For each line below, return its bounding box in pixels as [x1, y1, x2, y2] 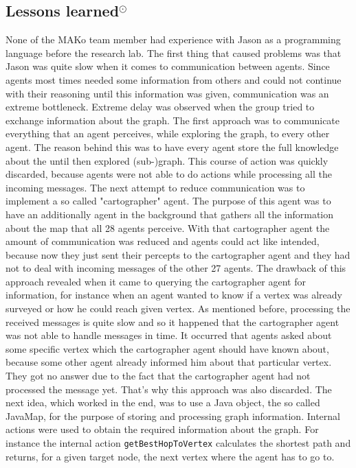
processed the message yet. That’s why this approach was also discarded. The [5, 382, 332, 396]
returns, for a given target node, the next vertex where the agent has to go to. [5, 449, 335, 463]
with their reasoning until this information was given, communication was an [5, 86, 329, 100]
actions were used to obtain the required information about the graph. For [5, 422, 319, 436]
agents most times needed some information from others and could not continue [5, 72, 342, 86]
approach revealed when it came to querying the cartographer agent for [5, 274, 306, 288]
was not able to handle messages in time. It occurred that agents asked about [5, 328, 332, 342]
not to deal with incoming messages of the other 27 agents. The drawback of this [5, 261, 346, 275]
